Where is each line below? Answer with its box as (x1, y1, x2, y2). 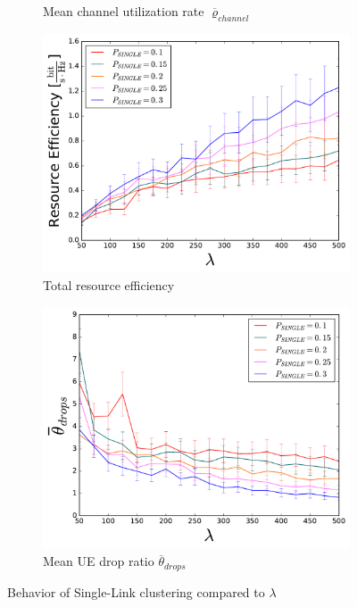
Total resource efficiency (43, 276, 175, 295)
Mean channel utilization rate (43, 2, 204, 20)
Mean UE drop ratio (43, 552, 154, 570)
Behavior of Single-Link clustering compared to (7, 582, 265, 601)
